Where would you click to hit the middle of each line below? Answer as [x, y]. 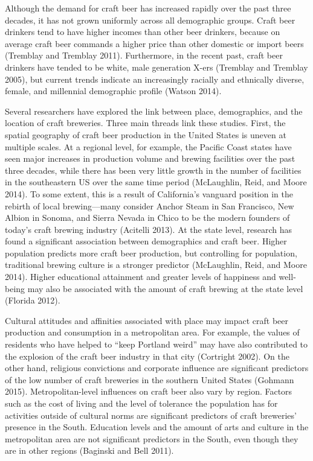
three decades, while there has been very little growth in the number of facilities [153, 170]
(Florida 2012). [33, 300]
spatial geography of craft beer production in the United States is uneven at [146, 134]
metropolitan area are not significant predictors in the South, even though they [152, 438]
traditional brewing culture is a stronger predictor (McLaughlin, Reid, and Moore [156, 265]
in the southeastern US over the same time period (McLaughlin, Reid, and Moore [156, 182]
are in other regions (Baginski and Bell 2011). [89, 450]
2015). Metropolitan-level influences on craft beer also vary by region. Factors [149, 391]
